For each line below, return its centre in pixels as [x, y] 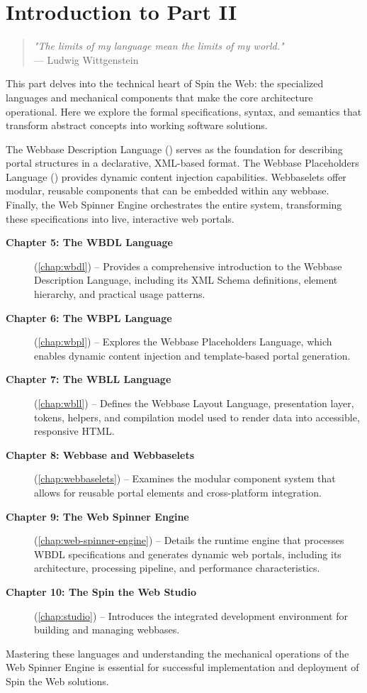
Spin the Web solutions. [57, 681]
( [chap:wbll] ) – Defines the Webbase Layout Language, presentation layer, [194, 403]
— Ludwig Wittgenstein [86, 59]
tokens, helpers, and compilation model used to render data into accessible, [197, 417]
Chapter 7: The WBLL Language [89, 379]
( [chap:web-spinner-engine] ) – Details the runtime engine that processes [189, 540]
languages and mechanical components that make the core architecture [159, 97]
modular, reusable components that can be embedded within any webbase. [168, 190]
